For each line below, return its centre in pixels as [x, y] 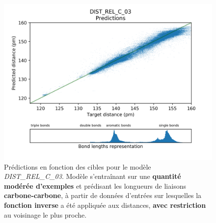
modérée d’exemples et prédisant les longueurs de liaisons [95, 186]
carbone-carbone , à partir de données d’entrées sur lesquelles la [103, 195]
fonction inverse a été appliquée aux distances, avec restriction [105, 205]
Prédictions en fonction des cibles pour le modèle [78, 166]
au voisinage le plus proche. [45, 214]
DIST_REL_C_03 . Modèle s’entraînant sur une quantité [93, 176]
